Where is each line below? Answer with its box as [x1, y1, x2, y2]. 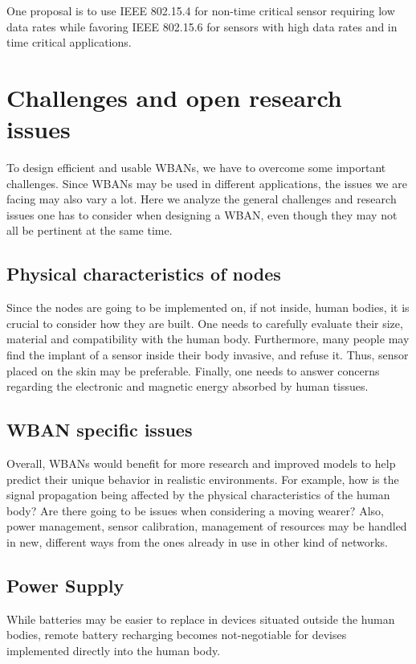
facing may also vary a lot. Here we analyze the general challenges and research [6, 191, 397, 207]
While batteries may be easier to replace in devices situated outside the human [6, 610, 395, 627]
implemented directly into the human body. [6, 641, 221, 658]
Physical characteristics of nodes [6, 261, 281, 286]
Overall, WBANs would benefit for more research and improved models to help [6, 455, 396, 472]
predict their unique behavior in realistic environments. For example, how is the [6, 470, 399, 487]
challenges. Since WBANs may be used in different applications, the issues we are [6, 174, 407, 191]
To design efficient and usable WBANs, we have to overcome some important [6, 159, 386, 176]
